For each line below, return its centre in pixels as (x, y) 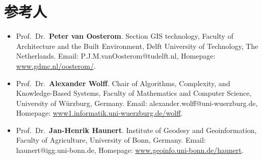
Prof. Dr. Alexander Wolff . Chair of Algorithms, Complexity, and (123, 83)
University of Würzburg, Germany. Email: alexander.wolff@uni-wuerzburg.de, (137, 103)
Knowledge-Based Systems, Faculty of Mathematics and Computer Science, (134, 93)
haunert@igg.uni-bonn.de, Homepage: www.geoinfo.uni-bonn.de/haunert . (130, 150)
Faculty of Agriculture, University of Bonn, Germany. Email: (111, 140)
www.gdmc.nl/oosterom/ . (56, 65)
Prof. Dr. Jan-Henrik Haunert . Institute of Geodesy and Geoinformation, (136, 130)
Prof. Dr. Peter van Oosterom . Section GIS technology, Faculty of (125, 36)
